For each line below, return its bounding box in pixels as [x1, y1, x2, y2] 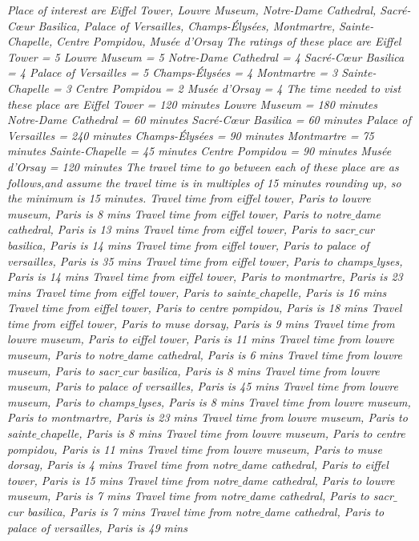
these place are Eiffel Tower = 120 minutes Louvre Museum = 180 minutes [7, 95, 377, 112]
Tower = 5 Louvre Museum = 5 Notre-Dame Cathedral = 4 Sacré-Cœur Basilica [7, 48, 405, 65]
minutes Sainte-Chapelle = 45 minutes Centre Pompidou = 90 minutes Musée [7, 142, 392, 159]
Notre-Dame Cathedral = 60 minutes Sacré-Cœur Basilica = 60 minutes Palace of [7, 111, 411, 128]
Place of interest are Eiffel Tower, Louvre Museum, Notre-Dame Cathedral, [7, 2, 377, 18]
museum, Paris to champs [7, 393, 135, 410]
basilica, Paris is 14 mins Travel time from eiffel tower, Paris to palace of [7, 236, 369, 253]
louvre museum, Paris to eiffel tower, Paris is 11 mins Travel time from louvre [7, 331, 394, 347]
